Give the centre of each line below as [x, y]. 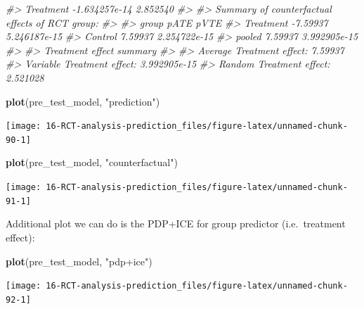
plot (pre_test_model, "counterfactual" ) [92, 162]
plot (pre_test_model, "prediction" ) [83, 101]
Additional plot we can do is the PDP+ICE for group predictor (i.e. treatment [176, 223]
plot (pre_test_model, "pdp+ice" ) [79, 261]
